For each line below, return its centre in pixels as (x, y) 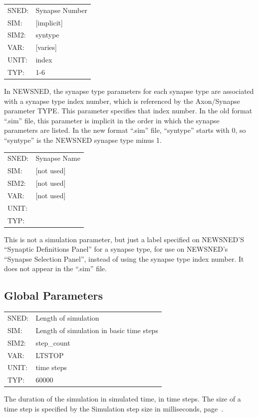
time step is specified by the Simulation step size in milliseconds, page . (114, 408)
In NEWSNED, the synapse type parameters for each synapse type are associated (129, 91)
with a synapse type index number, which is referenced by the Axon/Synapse (122, 101)
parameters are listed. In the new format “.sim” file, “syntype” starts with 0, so (125, 130)
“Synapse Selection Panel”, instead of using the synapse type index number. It (124, 258)
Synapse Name (58, 158)
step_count (53, 342)
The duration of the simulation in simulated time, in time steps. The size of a (123, 399)
